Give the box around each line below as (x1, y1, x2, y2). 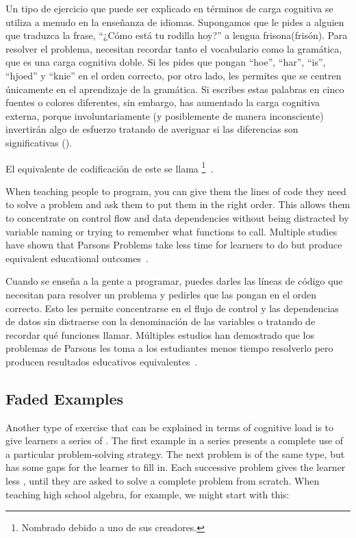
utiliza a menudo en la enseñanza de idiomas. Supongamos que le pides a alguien (5, 14, 344, 29)
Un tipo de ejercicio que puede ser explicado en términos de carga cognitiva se (5, 1, 333, 15)
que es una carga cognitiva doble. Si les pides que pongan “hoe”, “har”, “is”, (5, 55, 326, 69)
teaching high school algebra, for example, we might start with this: (5, 487, 290, 501)
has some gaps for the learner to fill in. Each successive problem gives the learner (5, 460, 346, 474)
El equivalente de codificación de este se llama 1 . (5, 159, 214, 175)
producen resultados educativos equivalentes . (5, 354, 198, 368)
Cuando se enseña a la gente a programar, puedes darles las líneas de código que (5, 274, 343, 288)
